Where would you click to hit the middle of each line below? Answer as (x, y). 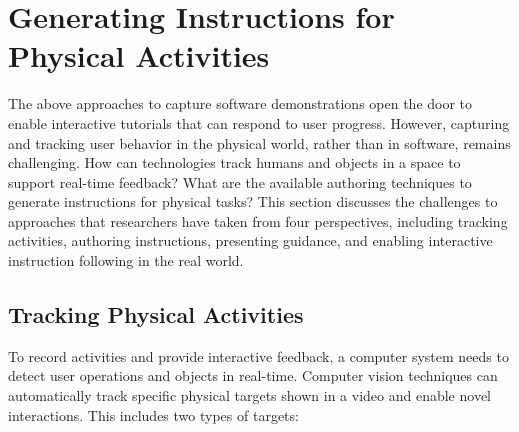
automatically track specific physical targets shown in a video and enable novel (249, 395)
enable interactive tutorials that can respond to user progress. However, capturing (259, 122)
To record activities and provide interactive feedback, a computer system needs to (258, 355)
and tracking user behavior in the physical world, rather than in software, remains (259, 142)
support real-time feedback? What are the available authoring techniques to (240, 181)
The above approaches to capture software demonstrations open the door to (240, 103)
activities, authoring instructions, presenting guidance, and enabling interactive (250, 240)
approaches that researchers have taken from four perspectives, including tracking (258, 220)
